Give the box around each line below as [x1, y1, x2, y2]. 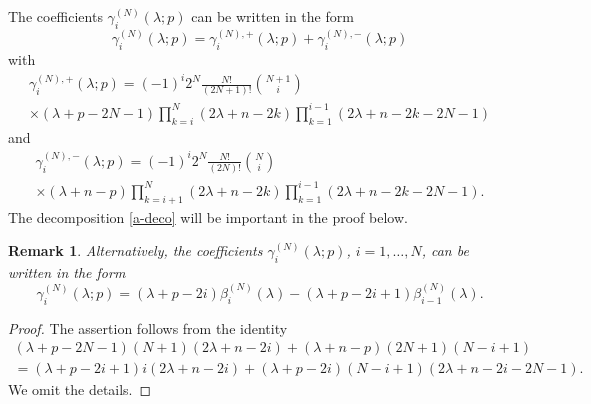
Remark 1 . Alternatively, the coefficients [8, 240, 263, 261]
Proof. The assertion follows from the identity [8, 317, 288, 338]
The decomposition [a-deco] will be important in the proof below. [8, 206, 408, 227]
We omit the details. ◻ [8, 379, 152, 400]
